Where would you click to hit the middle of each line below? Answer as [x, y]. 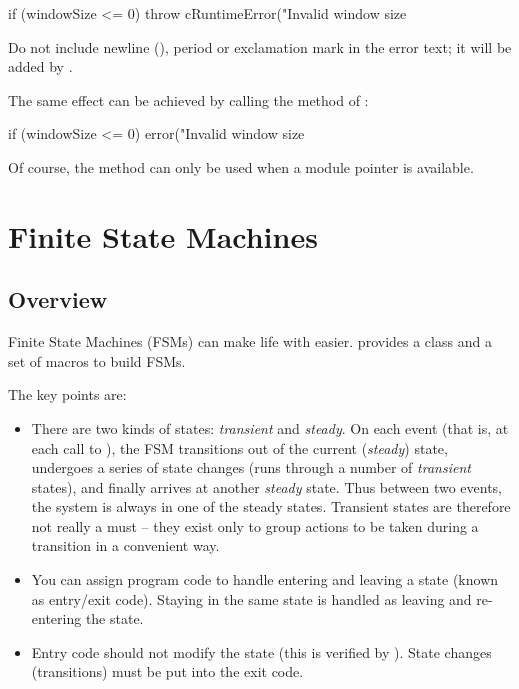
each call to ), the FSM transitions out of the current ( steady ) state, [239, 447]
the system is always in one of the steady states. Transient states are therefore [271, 506]
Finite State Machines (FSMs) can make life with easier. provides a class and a [250, 341]
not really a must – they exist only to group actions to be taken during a [255, 525]
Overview [58, 299]
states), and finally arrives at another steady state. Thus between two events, [266, 486]
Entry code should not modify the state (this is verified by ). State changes [261, 651]
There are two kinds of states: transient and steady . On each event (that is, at [270, 427]
